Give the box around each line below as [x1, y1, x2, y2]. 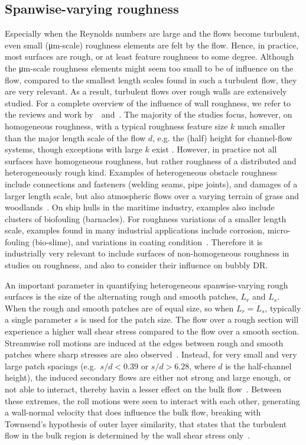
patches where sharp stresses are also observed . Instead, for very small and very [5, 348, 297, 360]
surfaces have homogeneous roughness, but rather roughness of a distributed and [5, 154, 297, 167]
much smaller [237, 119, 286, 132]
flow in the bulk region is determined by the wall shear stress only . [5, 429, 250, 441]
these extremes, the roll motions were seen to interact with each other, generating [5, 394, 300, 407]
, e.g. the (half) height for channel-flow [152, 131, 292, 144]
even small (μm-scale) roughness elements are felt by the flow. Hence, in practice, [5, 38, 299, 51]
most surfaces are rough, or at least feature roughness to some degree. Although [5, 50, 294, 63]
